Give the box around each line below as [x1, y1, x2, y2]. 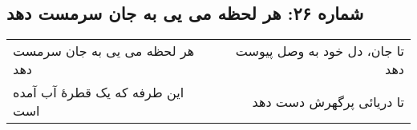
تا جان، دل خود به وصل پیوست [235, 41, 404, 61]
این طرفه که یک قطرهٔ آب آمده [13, 83, 184, 102]
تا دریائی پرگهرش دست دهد [252, 92, 404, 111]
